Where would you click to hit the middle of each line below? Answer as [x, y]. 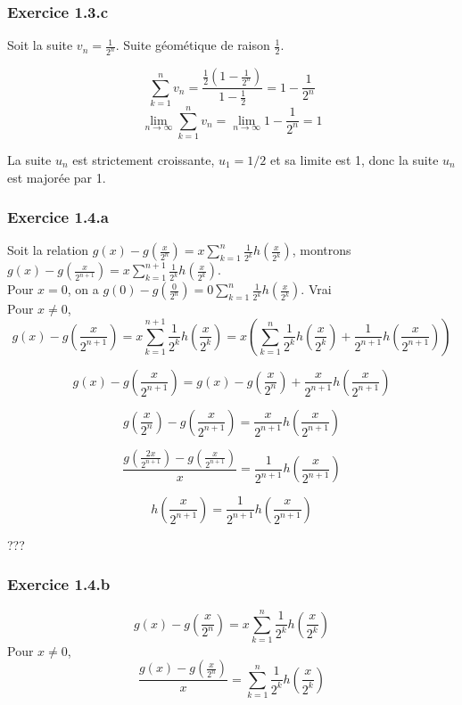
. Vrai [316, 289]
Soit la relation [48, 250]
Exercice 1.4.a [58, 217]
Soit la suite [40, 45]
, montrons [322, 250]
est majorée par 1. [57, 177]
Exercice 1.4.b [59, 584]
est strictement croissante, [144, 159]
